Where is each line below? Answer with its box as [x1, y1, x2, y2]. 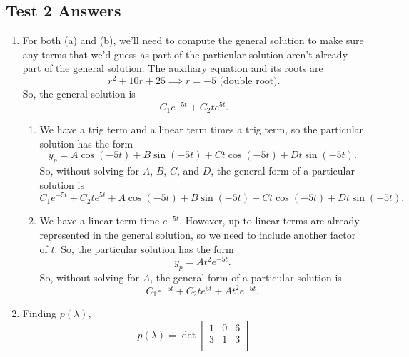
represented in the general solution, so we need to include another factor [39, 227, 356, 242]
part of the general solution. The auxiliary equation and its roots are [22, 61, 323, 76]
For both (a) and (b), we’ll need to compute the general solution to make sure [22, 33, 364, 48]
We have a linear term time [39, 213, 160, 228]
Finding [22, 306, 57, 321]
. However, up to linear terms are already [179, 213, 360, 228]
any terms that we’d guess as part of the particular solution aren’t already [22, 46, 348, 61]
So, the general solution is [22, 86, 136, 101]
